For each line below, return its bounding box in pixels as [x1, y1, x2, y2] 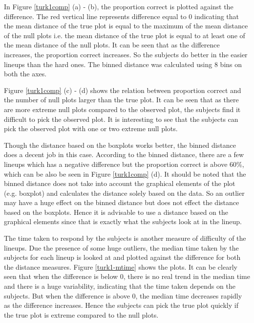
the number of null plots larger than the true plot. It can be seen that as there [4, 94, 239, 105]
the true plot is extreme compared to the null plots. [4, 309, 159, 320]
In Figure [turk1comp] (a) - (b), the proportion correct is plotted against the [4, 1, 233, 11]
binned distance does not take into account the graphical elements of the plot [4, 178, 235, 188]
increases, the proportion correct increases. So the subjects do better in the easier [4, 49, 248, 59]
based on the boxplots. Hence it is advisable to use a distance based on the [4, 207, 229, 217]
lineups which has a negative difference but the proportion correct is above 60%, [4, 159, 244, 169]
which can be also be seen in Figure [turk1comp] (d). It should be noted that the [4, 168, 246, 179]
